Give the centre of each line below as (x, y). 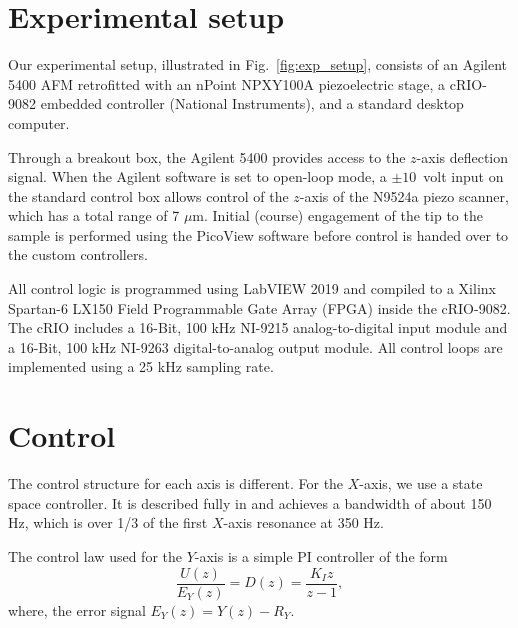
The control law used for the (95, 555)
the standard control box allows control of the (148, 195)
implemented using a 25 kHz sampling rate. (141, 366)
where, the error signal (77, 609)
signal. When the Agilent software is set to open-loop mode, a (197, 176)
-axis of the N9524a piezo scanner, (404, 195)
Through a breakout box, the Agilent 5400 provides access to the (207, 156)
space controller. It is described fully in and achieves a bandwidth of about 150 (250, 502)
